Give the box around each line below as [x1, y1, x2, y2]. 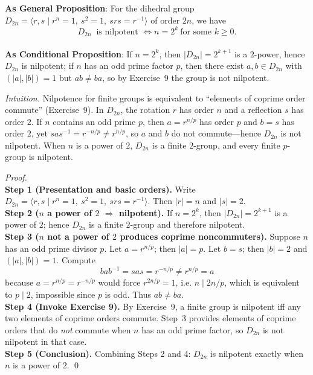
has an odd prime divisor [5, 242, 97, 254]
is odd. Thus [105, 287, 151, 300]
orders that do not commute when [5, 323, 131, 336]
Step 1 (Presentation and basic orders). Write [5, 182, 196, 195]
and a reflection [224, 103, 282, 116]
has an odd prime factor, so [141, 323, 244, 336]
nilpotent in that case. [5, 335, 87, 348]
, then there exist [180, 59, 244, 72]
